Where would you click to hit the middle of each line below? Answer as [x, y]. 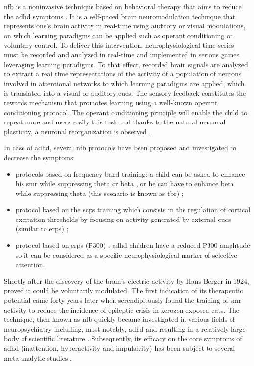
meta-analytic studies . [38, 357]
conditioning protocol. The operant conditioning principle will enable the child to [126, 112]
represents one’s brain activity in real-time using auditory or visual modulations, [125, 26]
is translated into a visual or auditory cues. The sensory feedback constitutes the [125, 93]
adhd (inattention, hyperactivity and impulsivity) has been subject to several [120, 348]
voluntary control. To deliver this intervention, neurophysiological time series [119, 45]
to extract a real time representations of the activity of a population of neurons [123, 74]
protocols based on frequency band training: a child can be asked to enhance [130, 174]
